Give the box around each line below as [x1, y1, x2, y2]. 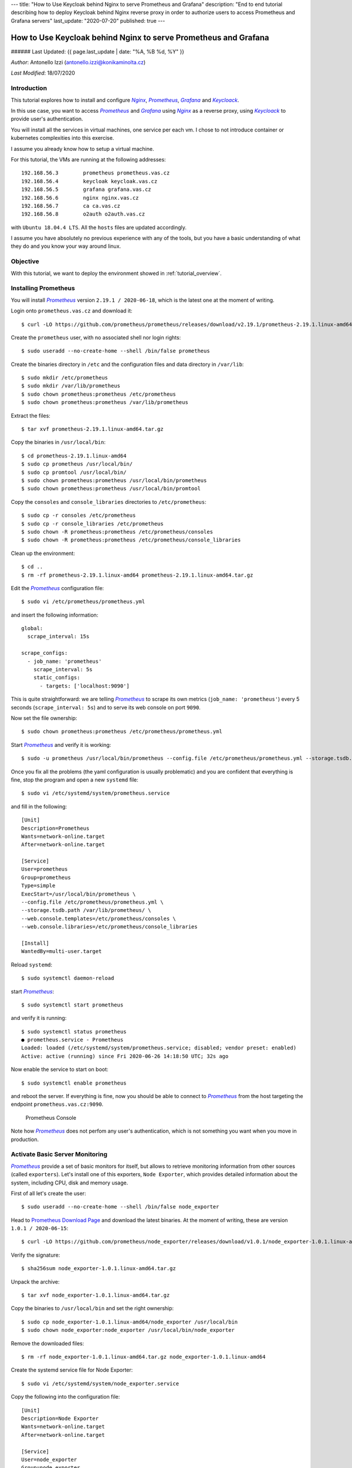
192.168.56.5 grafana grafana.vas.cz [21, 186, 152, 193]
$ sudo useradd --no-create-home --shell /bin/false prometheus [21, 348, 211, 355]
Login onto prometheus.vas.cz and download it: [11, 307, 133, 314]
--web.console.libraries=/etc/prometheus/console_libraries [21, 924, 198, 930]
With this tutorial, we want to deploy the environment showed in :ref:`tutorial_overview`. [11, 270, 222, 277]
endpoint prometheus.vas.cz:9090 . [11, 1101, 104, 1108]
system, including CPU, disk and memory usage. [11, 1179, 128, 1186]
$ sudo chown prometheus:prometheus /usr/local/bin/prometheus [21, 477, 207, 484]
